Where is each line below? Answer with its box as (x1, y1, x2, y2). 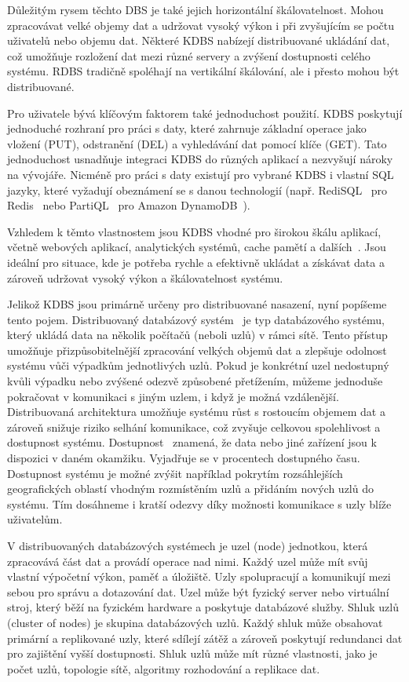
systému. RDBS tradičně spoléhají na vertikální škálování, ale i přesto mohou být (7, 63, 400, 79)
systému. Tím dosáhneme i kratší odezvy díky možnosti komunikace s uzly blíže (7, 495, 392, 512)
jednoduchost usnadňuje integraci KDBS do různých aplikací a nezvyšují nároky (7, 151, 393, 167)
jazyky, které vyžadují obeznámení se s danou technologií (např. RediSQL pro (7, 181, 388, 198)
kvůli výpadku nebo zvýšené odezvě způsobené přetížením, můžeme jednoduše (7, 373, 383, 389)
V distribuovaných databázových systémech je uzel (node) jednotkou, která (7, 538, 368, 553)
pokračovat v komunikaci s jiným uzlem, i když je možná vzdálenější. (7, 388, 339, 404)
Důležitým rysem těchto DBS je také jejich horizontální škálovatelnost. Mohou (7, 2, 384, 17)
